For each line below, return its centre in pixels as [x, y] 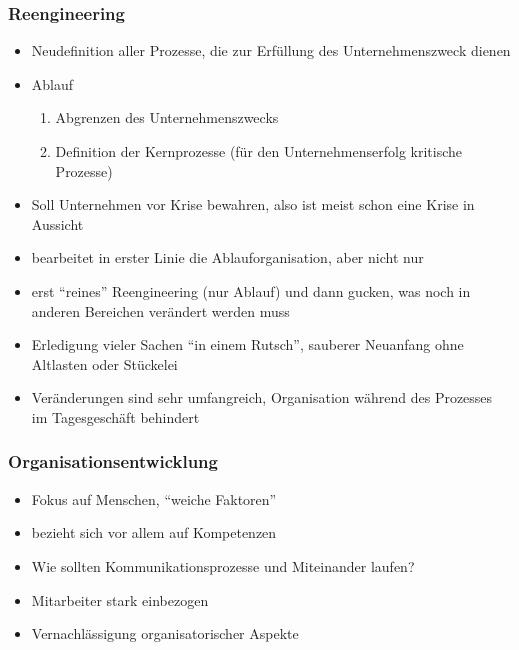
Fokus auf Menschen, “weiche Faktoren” [154, 498]
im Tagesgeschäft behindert [115, 416]
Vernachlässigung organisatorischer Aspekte [165, 633]
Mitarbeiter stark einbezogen [120, 599]
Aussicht [57, 223]
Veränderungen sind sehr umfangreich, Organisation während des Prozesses [262, 397]
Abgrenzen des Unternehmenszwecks [167, 117]
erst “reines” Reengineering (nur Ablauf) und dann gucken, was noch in [251, 290]
